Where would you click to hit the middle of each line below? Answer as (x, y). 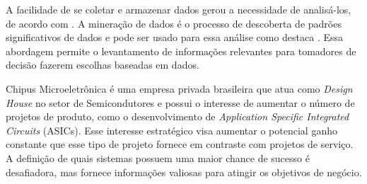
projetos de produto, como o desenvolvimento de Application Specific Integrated (177, 116)
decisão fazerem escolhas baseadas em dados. (103, 65)
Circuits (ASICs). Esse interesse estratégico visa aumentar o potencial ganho (171, 130)
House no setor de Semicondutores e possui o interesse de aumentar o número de (180, 102)
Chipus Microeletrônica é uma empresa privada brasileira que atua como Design (179, 88)
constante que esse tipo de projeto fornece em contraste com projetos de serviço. (180, 144)
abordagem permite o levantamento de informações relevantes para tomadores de (181, 51)
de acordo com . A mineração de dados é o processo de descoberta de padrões (174, 23)
